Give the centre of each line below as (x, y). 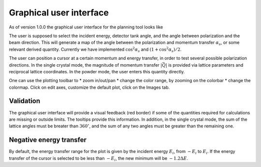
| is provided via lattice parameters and (204, 65)
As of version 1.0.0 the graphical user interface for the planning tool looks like (86, 27)
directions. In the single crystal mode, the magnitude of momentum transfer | (86, 65)
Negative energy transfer (48, 140)
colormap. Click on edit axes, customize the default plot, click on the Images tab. (89, 87)
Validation (25, 101)
